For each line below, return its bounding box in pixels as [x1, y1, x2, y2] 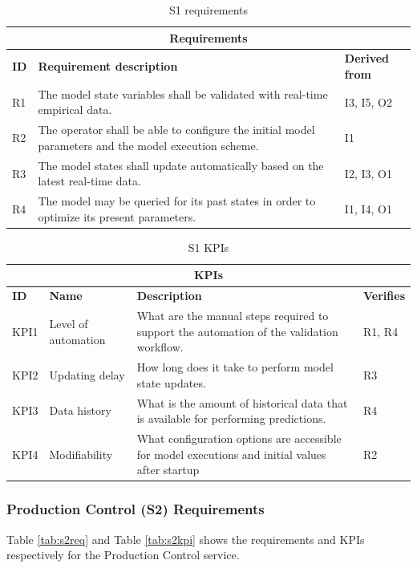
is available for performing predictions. [136, 410, 326, 427]
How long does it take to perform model [136, 359, 334, 375]
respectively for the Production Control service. [6, 546, 240, 563]
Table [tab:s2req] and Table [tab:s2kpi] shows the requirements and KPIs [6, 530, 365, 547]
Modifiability [49, 445, 113, 462]
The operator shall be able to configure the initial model [38, 121, 315, 138]
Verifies [363, 287, 405, 304]
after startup [136, 461, 200, 478]
